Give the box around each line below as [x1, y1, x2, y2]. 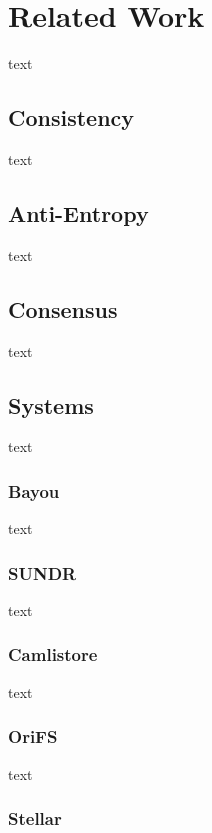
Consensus [8, 293, 118, 324]
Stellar [8, 806, 62, 831]
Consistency [8, 102, 135, 133]
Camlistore [8, 642, 98, 667]
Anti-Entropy [8, 197, 149, 228]
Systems [8, 389, 94, 420]
